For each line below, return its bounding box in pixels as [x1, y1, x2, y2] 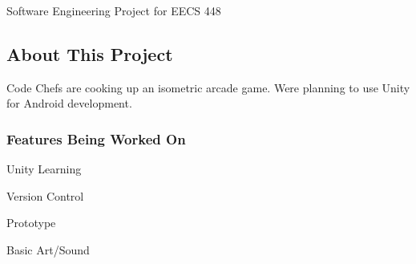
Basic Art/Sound [6, 241, 90, 258]
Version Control [6, 187, 84, 204]
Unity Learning [6, 160, 82, 177]
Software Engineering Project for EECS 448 [6, 2, 221, 18]
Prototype [6, 214, 56, 231]
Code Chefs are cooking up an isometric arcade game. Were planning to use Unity [6, 79, 410, 95]
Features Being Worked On [6, 128, 186, 148]
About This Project [6, 41, 173, 66]
